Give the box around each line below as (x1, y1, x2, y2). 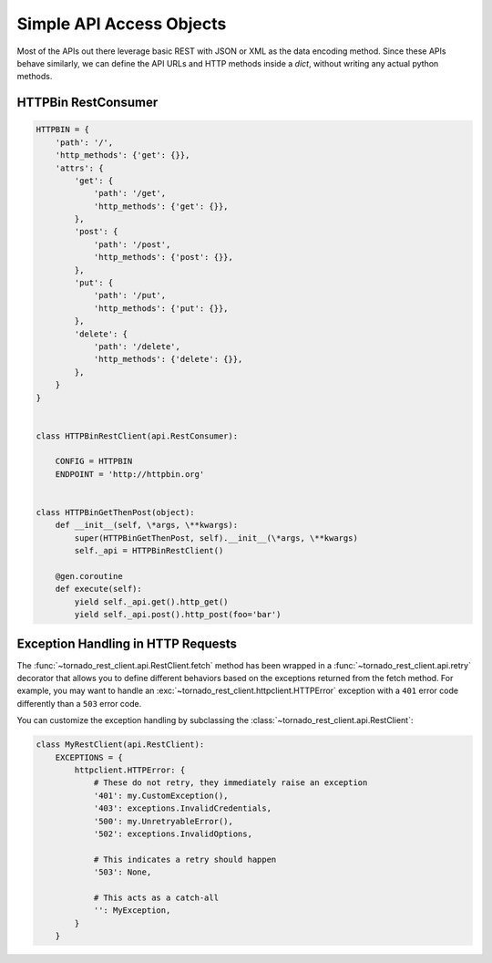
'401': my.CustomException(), (93, 790, 229, 801)
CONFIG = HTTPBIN (55, 456, 133, 467)
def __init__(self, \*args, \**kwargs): (55, 520, 239, 531)
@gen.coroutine (55, 571, 123, 581)
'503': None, (93, 867, 152, 877)
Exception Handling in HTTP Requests (16, 636, 237, 651)
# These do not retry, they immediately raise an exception (93, 778, 368, 788)
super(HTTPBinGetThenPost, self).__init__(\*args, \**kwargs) (74, 533, 359, 543)
